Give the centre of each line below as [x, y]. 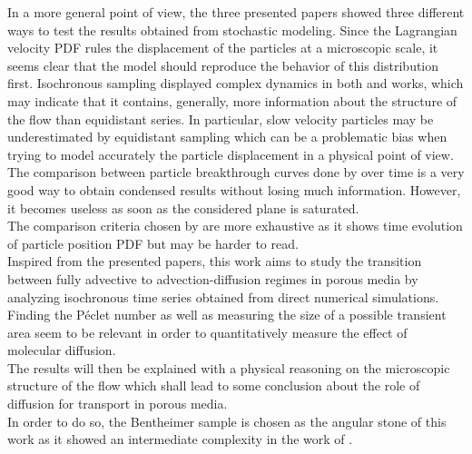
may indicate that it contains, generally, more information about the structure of [232, 100]
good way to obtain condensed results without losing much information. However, [234, 189]
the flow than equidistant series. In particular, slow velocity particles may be [221, 118]
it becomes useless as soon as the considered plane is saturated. [183, 207]
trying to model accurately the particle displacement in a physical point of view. [231, 154]
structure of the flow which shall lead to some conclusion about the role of [214, 385]
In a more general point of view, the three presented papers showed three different [236, 12]
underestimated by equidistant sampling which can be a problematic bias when [227, 137]
